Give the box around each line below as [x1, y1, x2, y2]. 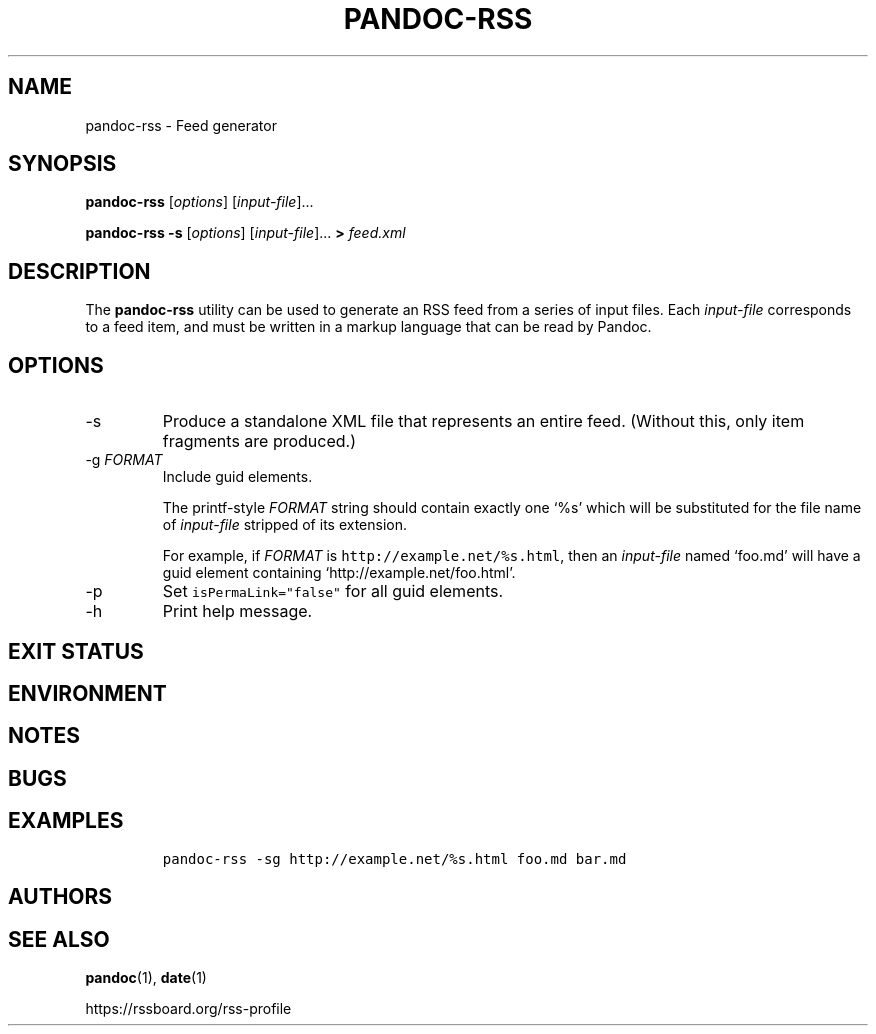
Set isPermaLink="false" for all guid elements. [162, 581, 504, 602]
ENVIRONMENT [8, 680, 167, 706]
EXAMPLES [8, 808, 124, 834]
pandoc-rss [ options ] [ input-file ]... [85, 193, 314, 211]
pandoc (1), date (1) [85, 968, 207, 986]
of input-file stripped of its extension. [162, 516, 408, 534]
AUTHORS [8, 884, 113, 910]
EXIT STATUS [8, 638, 144, 664]
